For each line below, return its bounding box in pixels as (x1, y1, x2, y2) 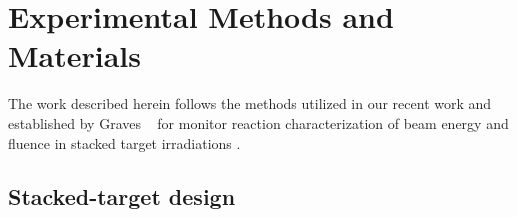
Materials (8, 35, 142, 76)
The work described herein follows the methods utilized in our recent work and (8, 93, 492, 114)
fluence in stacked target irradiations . (8, 132, 241, 153)
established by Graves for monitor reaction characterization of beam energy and (8, 112, 509, 133)
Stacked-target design (8, 181, 236, 212)
